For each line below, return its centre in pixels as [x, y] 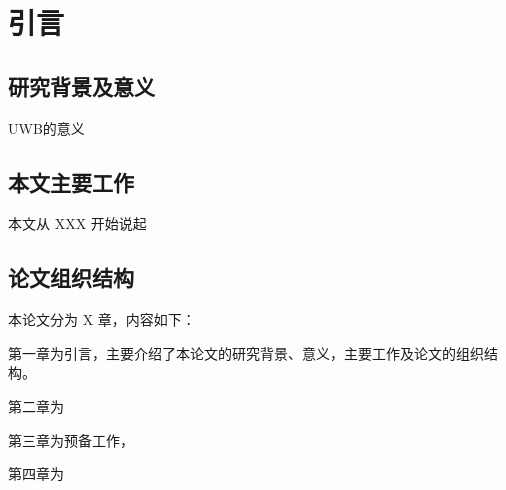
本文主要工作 [71, 181]
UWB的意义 [46, 127]
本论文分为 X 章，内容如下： [102, 319]
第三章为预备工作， [71, 439]
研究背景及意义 [81, 85]
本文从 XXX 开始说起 [77, 223]
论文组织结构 [71, 277]
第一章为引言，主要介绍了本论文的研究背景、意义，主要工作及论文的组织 [246, 352]
